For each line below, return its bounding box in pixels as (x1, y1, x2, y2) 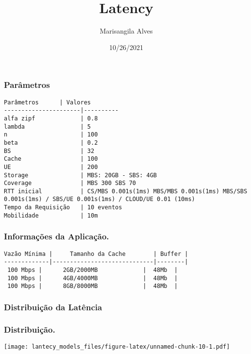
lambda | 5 (4, 123, 91, 130)
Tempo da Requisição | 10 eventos (4, 204, 122, 211)
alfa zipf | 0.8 (4, 115, 98, 122)
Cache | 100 (4, 155, 98, 163)
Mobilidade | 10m (4, 212, 98, 219)
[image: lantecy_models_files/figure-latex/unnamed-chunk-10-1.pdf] (4, 343, 230, 351)
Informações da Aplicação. (4, 230, 109, 242)
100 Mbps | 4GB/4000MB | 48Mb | (7, 274, 178, 282)
